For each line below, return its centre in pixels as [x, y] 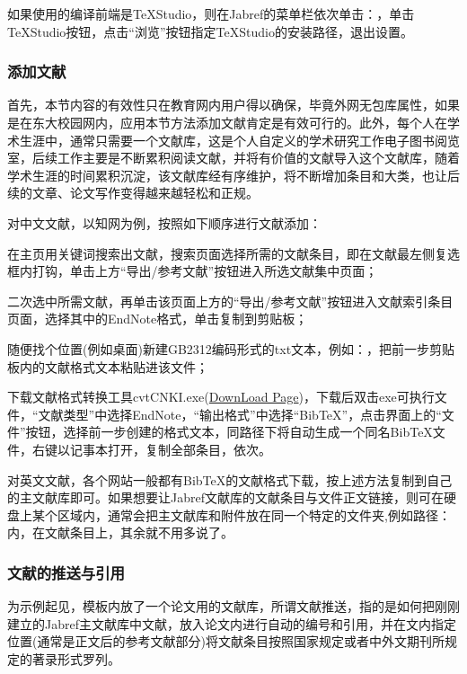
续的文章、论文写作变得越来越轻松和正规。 [133, 193]
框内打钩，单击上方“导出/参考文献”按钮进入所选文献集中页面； [193, 271]
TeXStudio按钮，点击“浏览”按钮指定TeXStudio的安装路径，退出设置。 [210, 31]
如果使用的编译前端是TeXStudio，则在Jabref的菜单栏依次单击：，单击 [211, 13]
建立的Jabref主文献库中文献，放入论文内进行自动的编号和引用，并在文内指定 [232, 623]
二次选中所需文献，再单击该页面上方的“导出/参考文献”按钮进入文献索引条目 [230, 301]
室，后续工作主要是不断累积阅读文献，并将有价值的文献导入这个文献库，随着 [233, 158]
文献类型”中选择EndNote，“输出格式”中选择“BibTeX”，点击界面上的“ [240, 414]
